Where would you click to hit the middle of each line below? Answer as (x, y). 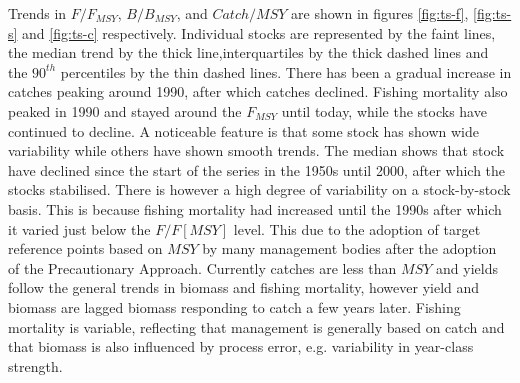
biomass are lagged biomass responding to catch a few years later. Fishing (234, 306)
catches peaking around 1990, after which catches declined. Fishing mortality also (258, 91)
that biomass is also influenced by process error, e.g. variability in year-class (241, 346)
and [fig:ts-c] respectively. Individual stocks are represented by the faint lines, (259, 32)
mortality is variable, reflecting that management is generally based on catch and (256, 326)
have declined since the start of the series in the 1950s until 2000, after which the (257, 169)
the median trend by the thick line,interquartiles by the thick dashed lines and (248, 52)
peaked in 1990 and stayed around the (125, 110)
